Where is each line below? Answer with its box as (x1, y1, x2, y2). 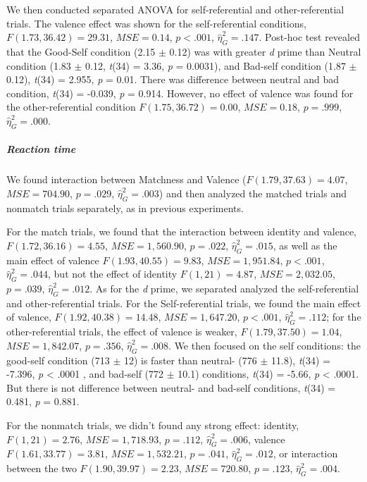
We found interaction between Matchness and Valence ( (6, 172, 247, 187)
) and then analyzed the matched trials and (158, 185, 347, 200)
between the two (6, 461, 77, 476)
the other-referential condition (6, 99, 136, 114)
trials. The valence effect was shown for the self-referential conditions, (6, 16, 306, 30)
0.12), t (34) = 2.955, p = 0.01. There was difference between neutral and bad (6, 72, 340, 87)
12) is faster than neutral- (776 (123, 352, 257, 367)
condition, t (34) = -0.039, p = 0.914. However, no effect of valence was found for (6, 85, 354, 100)
